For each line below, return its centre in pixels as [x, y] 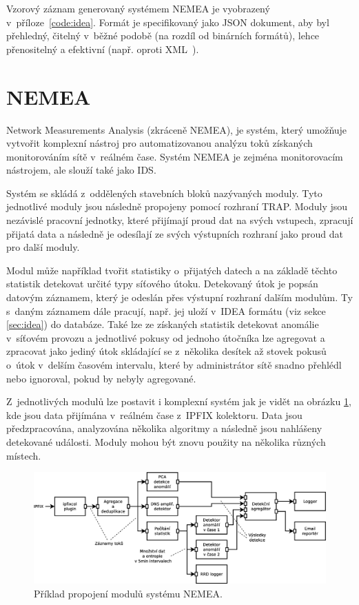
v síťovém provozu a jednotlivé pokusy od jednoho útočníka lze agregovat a [166, 337]
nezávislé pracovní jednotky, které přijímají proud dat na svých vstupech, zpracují [180, 220]
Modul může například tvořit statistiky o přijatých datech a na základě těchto [172, 270]
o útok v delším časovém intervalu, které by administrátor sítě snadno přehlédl [174, 365]
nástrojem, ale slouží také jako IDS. [81, 170]
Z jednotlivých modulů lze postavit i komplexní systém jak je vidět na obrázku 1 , [179, 401]
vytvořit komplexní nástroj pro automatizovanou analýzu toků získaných [160, 143]
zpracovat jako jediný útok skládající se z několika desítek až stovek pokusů [166, 351]
